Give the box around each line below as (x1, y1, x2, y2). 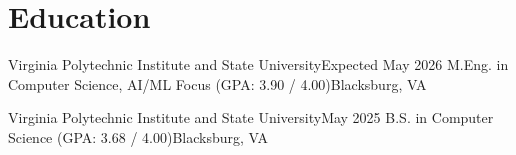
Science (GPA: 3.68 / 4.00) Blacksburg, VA (8, 126, 268, 147)
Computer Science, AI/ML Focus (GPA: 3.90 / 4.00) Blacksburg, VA (8, 73, 427, 94)
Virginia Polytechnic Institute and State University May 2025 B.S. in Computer (8, 107, 494, 128)
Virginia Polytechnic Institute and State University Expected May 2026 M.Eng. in (8, 54, 509, 75)
